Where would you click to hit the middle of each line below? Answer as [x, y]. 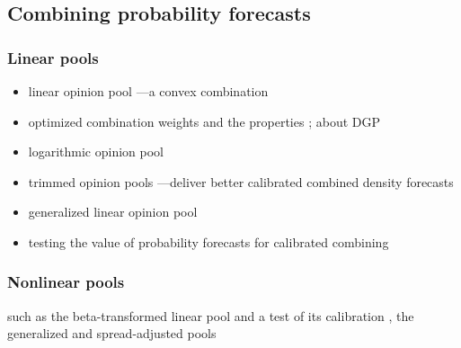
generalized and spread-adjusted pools [112, 333]
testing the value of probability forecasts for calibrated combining [208, 241]
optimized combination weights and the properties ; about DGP [204, 121]
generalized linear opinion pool [113, 212]
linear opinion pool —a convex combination [148, 91]
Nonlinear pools [66, 282]
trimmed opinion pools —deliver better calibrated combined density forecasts [241, 181]
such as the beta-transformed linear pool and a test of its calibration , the [211, 315]
